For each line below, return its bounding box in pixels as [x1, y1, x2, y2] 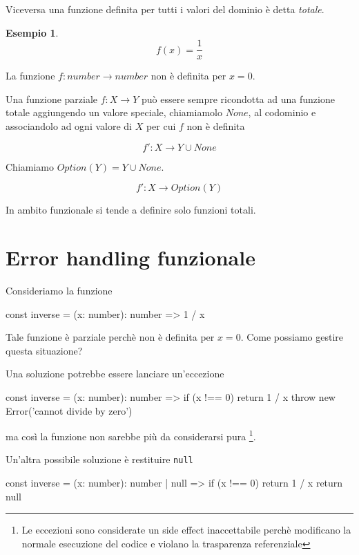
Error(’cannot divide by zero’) [6, 403, 133, 417]
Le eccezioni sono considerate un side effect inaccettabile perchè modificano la [21, 523, 351, 537]
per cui [146, 119, 176, 133]
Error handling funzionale [6, 243, 255, 271]
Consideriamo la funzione [6, 283, 113, 297]
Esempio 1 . [6, 25, 59, 39]
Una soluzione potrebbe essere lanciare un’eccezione [6, 366, 224, 381]
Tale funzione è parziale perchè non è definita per [6, 330, 215, 344]
